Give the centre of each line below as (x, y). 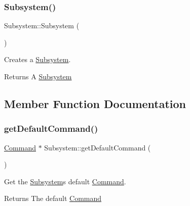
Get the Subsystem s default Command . (65, 181)
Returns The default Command (53, 198)
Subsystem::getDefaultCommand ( (98, 147)
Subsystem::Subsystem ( (42, 25)
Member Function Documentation (95, 103)
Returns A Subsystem (38, 76)
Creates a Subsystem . (37, 59)
